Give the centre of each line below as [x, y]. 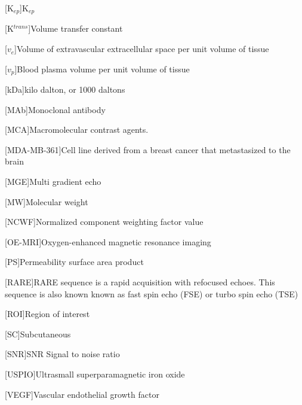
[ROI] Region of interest [47, 314]
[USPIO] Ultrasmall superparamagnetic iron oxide [95, 374]
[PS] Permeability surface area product [74, 262]
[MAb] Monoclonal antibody [55, 109]
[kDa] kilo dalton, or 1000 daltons [65, 89]
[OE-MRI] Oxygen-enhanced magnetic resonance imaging [108, 241]
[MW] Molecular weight [47, 201]
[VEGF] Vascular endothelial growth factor [82, 394]
